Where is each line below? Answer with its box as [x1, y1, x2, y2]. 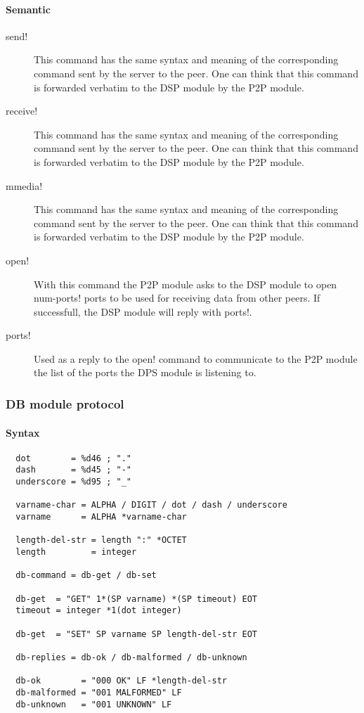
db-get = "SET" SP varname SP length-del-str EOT [15, 629, 257, 639]
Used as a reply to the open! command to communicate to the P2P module [34, 351, 358, 366]
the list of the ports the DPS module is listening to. [34, 365, 256, 380]
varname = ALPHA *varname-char [15, 512, 187, 522]
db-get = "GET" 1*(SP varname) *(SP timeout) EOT [15, 593, 257, 604]
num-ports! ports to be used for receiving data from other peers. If [34, 290, 320, 305]
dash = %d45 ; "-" [15, 465, 131, 475]
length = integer [15, 546, 137, 557]
